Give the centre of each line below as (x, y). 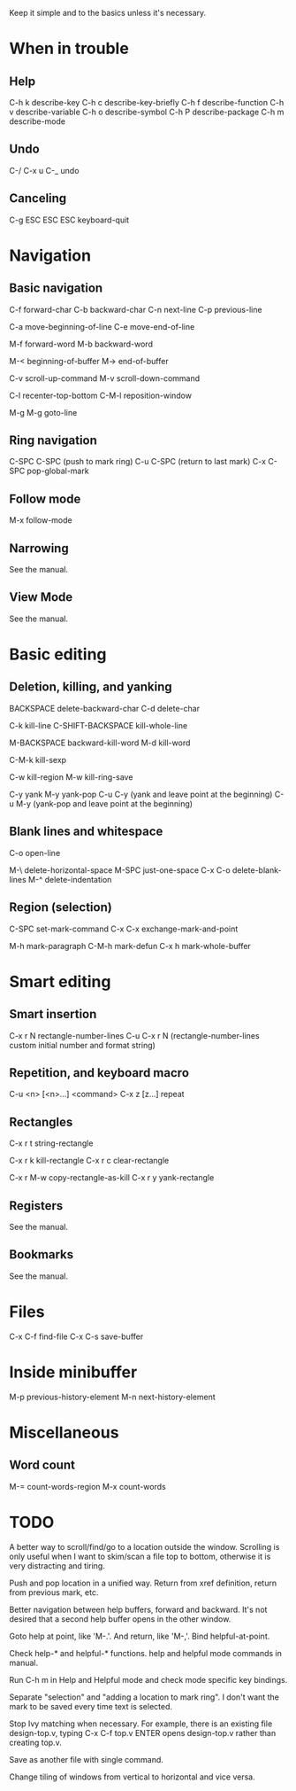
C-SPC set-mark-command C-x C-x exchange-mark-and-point (124, 929)
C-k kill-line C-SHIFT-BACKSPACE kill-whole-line (99, 725)
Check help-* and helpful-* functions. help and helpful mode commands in (146, 1653)
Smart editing (60, 981)
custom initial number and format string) (83, 1045)
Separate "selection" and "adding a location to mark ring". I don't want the (144, 1697)
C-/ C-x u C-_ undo (44, 170)
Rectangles (41, 1121)
